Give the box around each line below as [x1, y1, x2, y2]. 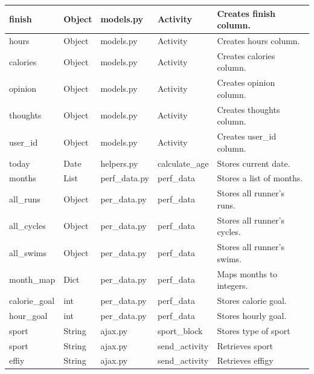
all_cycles [9, 219, 46, 232]
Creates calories [217, 49, 275, 62]
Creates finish [217, 7, 275, 19]
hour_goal [9, 309, 48, 321]
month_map [9, 273, 56, 286]
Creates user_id [217, 130, 277, 143]
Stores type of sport [217, 324, 290, 337]
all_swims [9, 246, 46, 259]
